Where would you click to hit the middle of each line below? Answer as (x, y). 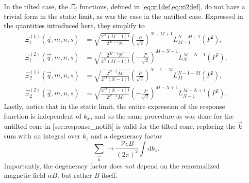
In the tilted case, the (36, 6)
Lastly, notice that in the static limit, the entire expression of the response (115, 106)
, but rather (75, 175)
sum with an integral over (42, 136)
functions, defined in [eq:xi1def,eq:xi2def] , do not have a (162, 6)
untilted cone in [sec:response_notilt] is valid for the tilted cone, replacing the (120, 126)
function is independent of (43, 115)
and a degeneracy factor (126, 136)
